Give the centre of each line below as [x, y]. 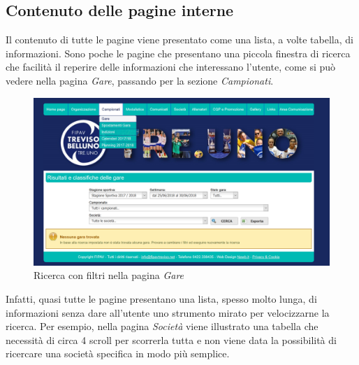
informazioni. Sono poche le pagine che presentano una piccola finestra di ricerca [178, 53]
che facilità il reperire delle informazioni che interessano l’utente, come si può [171, 67]
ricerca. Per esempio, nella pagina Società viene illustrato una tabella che [162, 326]
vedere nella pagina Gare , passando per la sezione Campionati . [140, 80]
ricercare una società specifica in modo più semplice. [118, 353]
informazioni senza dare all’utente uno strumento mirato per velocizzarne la [168, 312]
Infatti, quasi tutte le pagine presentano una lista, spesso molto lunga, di [161, 298]
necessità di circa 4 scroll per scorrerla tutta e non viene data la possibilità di [171, 339]
